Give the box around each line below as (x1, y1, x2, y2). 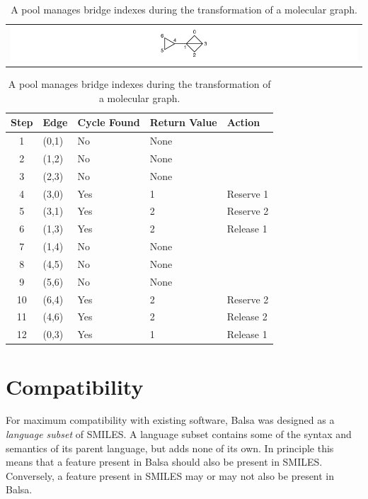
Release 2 (226, 309, 268, 324)
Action (226, 115, 260, 130)
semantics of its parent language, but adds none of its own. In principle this (6, 440, 334, 455)
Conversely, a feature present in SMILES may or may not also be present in (6, 468, 335, 483)
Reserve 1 (226, 186, 269, 201)
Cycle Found (77, 115, 140, 130)
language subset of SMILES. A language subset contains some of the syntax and (6, 427, 352, 442)
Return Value (149, 115, 217, 130)
